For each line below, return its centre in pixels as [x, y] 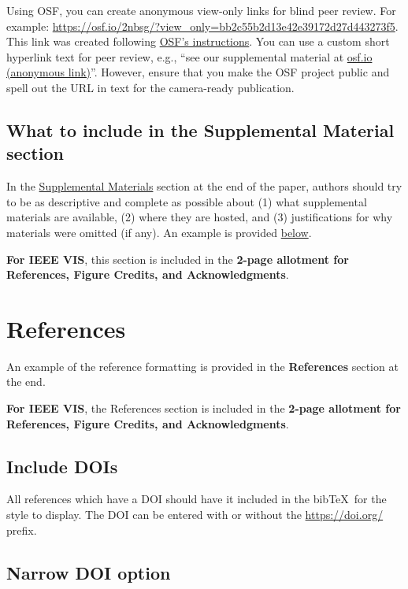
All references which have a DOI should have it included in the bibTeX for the [197, 499]
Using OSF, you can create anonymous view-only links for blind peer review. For [201, 10]
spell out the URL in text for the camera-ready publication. [150, 87]
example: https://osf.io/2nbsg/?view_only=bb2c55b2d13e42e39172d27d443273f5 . [202, 26]
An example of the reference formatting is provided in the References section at [202, 366]
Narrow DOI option [89, 572]
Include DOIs [62, 466]
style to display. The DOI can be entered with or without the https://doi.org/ [195, 515]
